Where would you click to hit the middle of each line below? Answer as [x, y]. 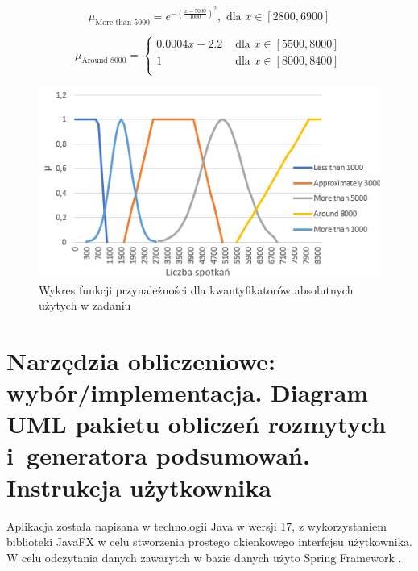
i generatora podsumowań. [158, 455]
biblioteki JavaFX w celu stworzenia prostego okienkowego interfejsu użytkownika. [209, 542]
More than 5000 [122, 22]
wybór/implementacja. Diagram [188, 392]
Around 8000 [104, 61]
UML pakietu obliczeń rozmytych [197, 424]
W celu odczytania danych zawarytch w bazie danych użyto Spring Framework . [204, 557]
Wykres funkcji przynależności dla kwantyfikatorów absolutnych [196, 289]
